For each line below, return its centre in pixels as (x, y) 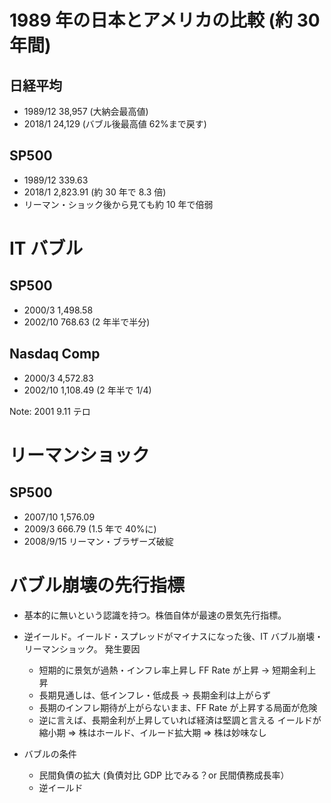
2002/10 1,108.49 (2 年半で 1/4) (87, 390)
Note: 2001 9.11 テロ (50, 411)
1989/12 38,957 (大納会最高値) (86, 111)
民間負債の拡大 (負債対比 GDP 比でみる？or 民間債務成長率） (164, 775)
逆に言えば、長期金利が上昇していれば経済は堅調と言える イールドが (180, 720)
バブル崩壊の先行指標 (97, 585)
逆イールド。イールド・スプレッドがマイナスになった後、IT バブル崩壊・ (173, 636)
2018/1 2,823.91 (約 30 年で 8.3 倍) (95, 192)
